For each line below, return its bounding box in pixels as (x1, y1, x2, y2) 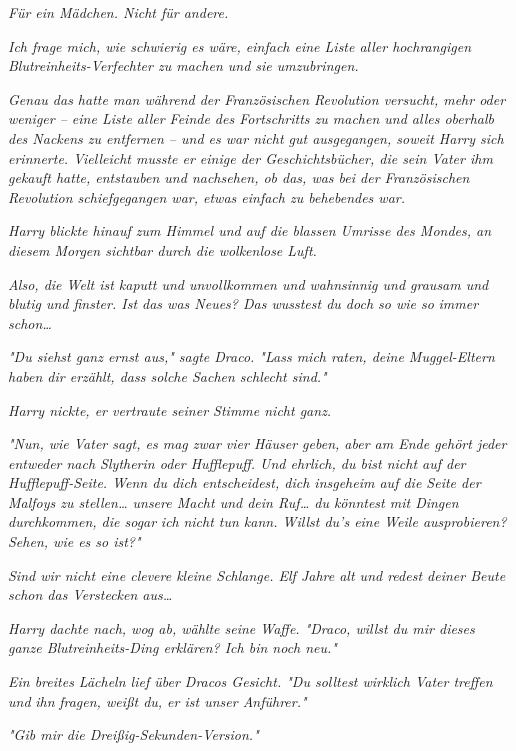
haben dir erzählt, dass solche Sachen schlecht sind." (8, 365, 327, 386)
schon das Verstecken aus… (8, 584, 173, 605)
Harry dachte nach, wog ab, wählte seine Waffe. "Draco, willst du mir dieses (8, 617, 475, 638)
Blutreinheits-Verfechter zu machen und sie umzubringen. (8, 55, 359, 76)
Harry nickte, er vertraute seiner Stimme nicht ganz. (8, 399, 332, 420)
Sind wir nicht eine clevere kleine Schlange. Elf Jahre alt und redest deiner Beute (8, 564, 506, 585)
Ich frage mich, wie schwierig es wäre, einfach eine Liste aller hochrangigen (8, 35, 472, 56)
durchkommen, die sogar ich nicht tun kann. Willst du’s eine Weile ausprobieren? (8, 511, 507, 532)
